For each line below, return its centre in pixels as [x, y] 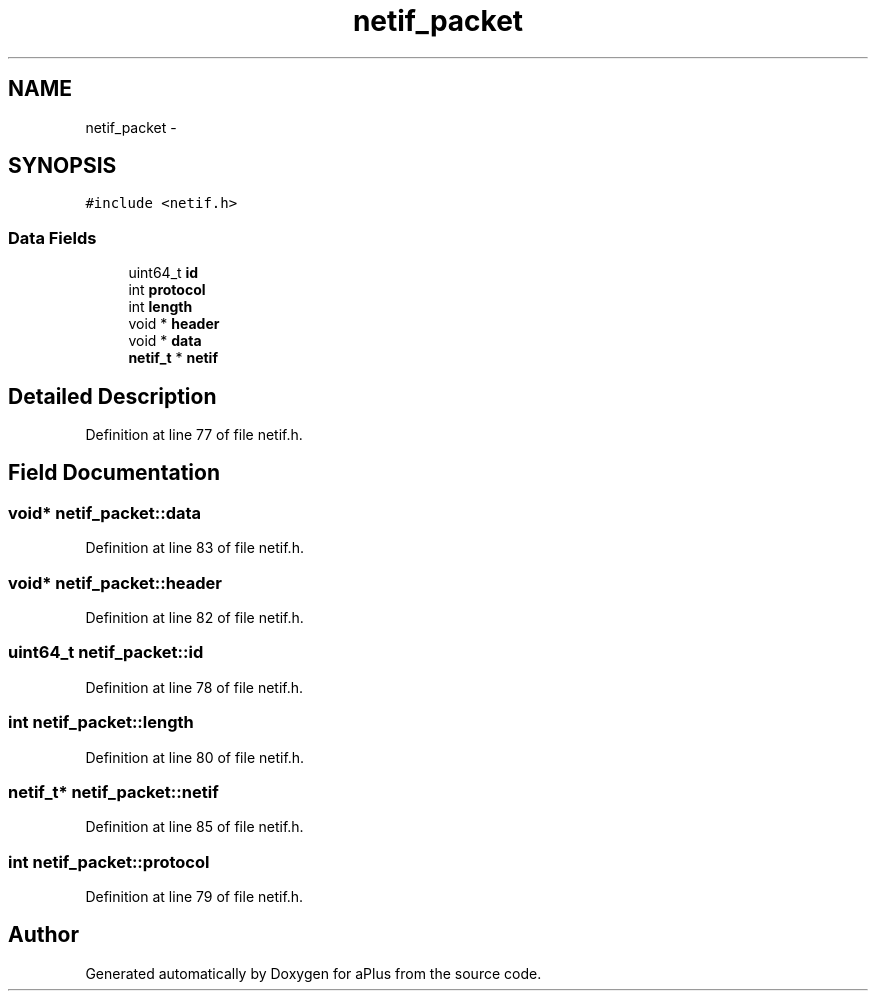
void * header [174, 324]
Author [43, 935]
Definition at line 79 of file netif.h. [194, 896]
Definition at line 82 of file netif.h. [194, 617]
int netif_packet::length [101, 722]
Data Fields [52, 237]
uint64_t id [163, 273]
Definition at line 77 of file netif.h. [194, 435]
